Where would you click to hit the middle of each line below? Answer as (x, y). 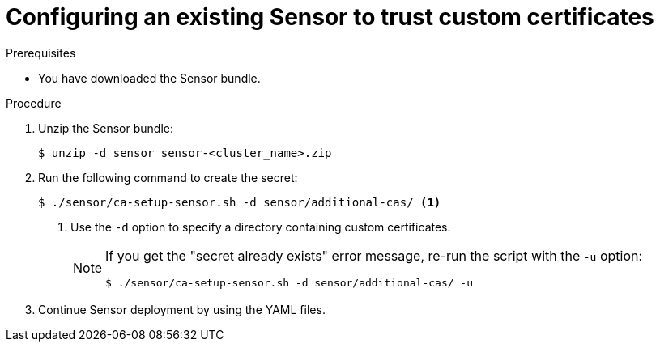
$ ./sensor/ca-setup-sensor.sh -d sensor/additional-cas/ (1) (240, 202)
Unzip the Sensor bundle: (106, 128)
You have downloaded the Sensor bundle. (149, 78)
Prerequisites (41, 53)
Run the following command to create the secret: (168, 177)
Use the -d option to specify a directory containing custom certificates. (261, 227)
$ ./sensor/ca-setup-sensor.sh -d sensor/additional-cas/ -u (290, 282)
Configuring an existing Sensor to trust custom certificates (330, 17)
